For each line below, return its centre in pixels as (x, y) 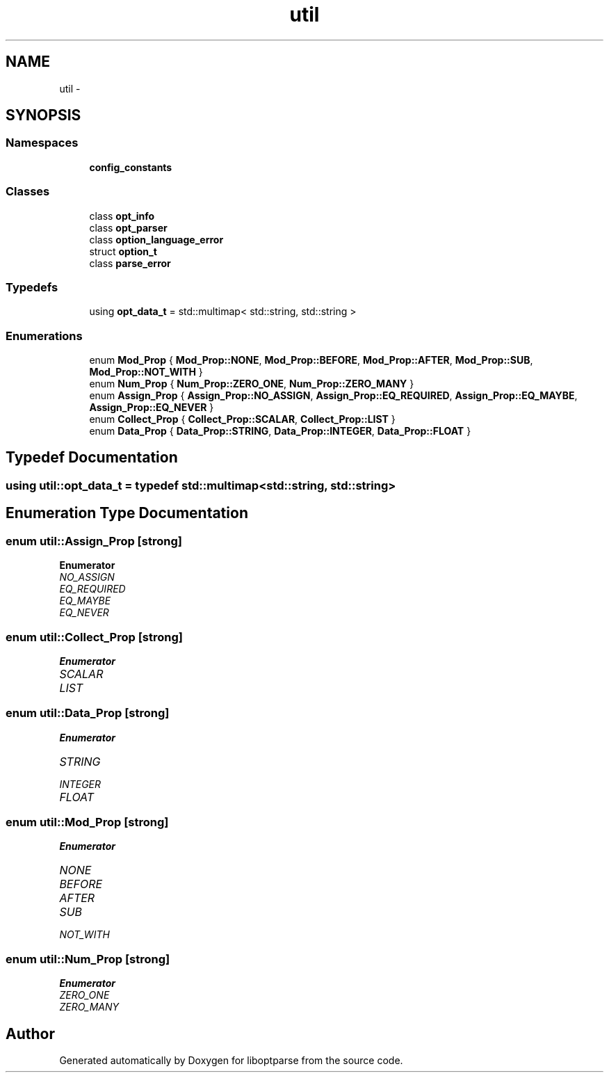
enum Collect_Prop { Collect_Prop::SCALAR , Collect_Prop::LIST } (242, 419)
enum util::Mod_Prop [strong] (87, 822)
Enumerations (44, 336)
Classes (28, 192)
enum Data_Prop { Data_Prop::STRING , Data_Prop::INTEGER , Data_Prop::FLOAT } (280, 431)
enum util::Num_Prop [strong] (88, 959)
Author (30, 1033)
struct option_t (123, 251)
